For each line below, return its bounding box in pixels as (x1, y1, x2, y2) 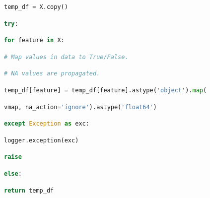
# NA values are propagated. (4, 70, 100, 77)
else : (4, 170, 22, 177)
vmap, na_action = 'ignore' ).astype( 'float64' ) (4, 103, 157, 111)
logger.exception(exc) (4, 136, 79, 144)
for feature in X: (4, 37, 65, 44)
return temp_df (4, 187, 54, 194)
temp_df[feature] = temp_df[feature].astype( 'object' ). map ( (4, 86, 207, 94)
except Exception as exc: (4, 120, 89, 128)
